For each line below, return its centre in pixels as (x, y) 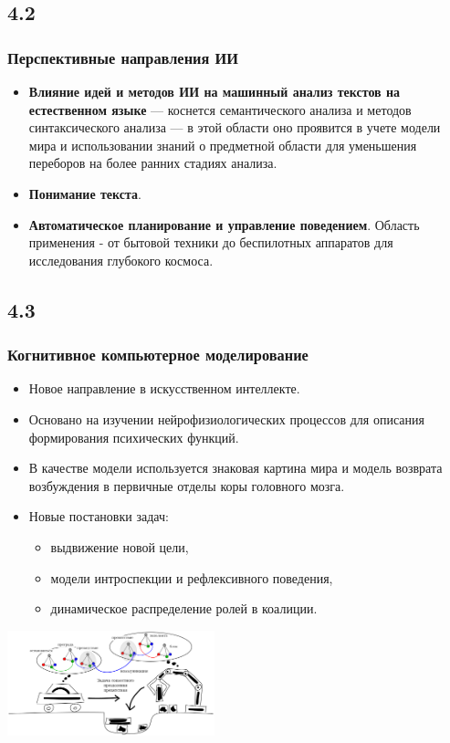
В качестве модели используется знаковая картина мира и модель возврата (235, 468)
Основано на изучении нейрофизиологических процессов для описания (226, 419)
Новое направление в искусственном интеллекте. (164, 388)
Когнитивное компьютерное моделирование (158, 355)
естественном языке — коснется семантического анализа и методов (220, 109)
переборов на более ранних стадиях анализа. (153, 163)
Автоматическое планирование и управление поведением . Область (224, 224)
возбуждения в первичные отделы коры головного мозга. (187, 485)
